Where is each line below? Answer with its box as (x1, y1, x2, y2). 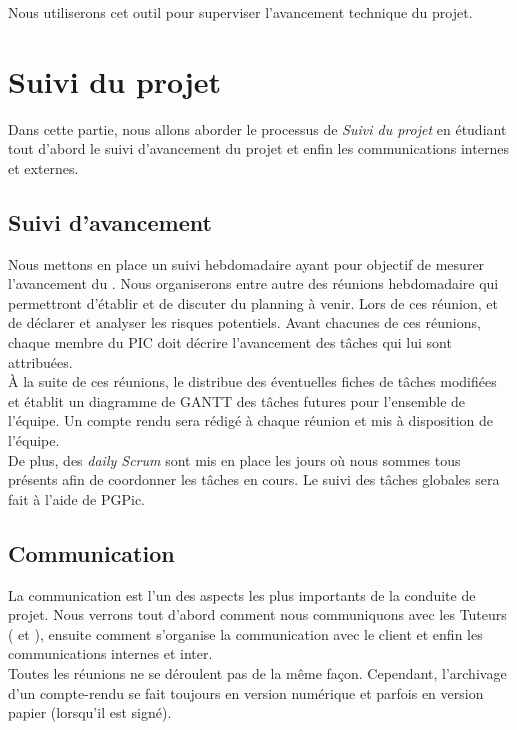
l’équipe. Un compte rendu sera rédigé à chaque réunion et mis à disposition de (8, 410, 494, 431)
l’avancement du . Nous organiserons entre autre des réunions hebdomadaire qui (8, 273, 499, 294)
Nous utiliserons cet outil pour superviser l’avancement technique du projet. (8, 2, 473, 22)
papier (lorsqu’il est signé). (8, 702, 172, 723)
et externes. (8, 157, 79, 178)
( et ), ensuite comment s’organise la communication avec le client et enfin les (8, 623, 483, 644)
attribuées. (8, 351, 73, 372)
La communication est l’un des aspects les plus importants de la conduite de (8, 584, 476, 605)
